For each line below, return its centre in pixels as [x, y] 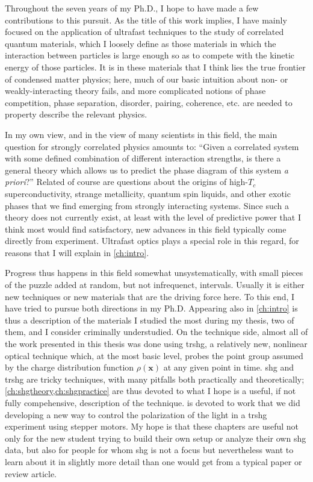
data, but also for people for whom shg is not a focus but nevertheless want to [149, 450]
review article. [31, 473]
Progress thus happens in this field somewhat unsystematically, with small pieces [154, 273]
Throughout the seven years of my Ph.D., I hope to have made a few [132, 8]
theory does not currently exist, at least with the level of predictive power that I [153, 217]
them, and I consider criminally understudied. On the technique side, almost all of [156, 332]
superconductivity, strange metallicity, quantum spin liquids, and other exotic [148, 193]
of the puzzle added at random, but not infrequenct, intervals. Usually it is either [155, 285]
